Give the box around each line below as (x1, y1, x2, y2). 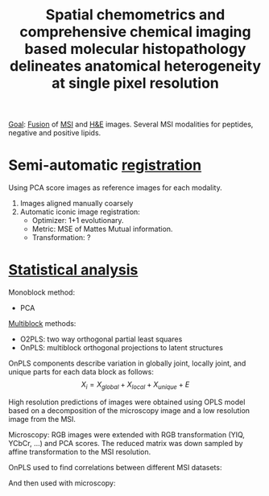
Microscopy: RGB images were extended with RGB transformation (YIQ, (8, 429, 246, 440)
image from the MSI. (8, 414, 77, 424)
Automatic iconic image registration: (19, 207, 141, 217)
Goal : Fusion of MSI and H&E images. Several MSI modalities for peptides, (8, 119, 254, 130)
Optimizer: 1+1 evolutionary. (31, 216, 124, 225)
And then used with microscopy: (8, 477, 116, 488)
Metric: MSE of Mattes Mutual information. (31, 224, 173, 234)
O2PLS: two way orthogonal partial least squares (19, 334, 183, 344)
